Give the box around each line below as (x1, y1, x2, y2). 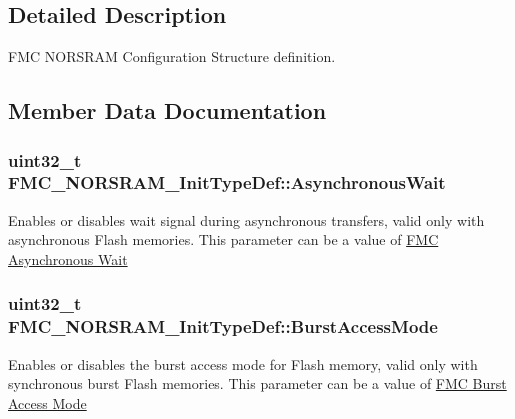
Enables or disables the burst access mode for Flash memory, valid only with (8, 353, 478, 374)
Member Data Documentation (8, 95, 327, 126)
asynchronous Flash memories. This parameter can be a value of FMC (8, 229, 439, 250)
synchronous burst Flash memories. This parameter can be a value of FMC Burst (8, 373, 507, 394)
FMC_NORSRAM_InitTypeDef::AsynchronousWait (8, 170, 446, 195)
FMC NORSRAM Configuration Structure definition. (8, 46, 336, 67)
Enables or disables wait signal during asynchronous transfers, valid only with (8, 209, 485, 230)
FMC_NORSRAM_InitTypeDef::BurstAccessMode (8, 314, 438, 339)
